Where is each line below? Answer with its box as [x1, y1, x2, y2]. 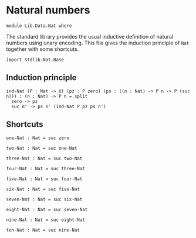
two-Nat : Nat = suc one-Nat [6, 145, 77, 151]
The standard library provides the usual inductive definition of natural [6, 33, 174, 40]
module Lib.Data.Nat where [6, 23, 72, 29]
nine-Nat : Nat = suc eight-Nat [6, 217, 85, 223]
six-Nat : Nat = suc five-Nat [6, 186, 80, 192]
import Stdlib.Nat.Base [6, 57, 65, 63]
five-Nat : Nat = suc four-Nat [6, 176, 83, 182]
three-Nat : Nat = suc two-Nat [6, 156, 83, 161]
